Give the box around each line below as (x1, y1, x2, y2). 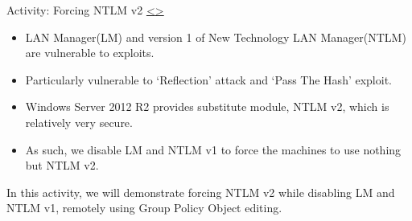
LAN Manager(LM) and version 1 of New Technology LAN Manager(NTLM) (25, 28, 406, 45)
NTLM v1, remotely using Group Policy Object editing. (6, 199, 282, 216)
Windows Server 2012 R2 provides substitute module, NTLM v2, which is (25, 98, 389, 115)
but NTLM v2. (25, 157, 99, 174)
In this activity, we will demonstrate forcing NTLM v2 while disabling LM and (6, 183, 395, 200)
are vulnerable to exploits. (25, 44, 154, 61)
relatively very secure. (25, 113, 133, 130)
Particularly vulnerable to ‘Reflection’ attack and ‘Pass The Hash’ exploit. (25, 71, 392, 88)
